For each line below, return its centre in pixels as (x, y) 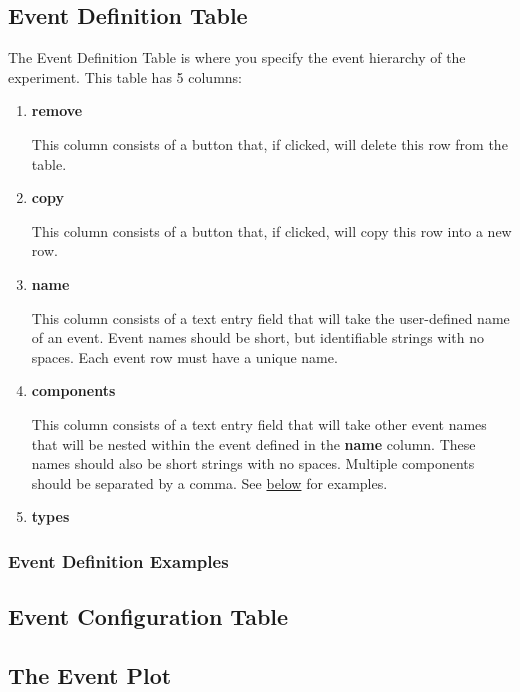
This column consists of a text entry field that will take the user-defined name (270, 317)
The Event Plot (90, 674)
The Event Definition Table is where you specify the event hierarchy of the (237, 57)
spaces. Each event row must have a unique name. (184, 356)
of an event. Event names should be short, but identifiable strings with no (257, 337)
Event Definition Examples (118, 560)
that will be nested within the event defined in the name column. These (253, 443)
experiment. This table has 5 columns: (125, 76)
